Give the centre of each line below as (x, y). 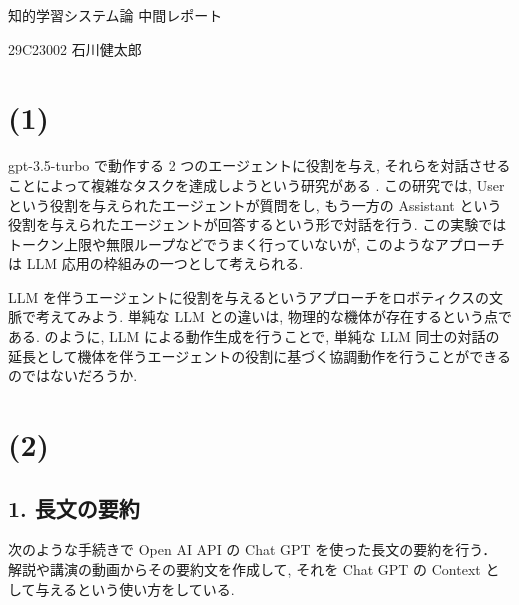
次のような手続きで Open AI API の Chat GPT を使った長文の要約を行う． (252, 549)
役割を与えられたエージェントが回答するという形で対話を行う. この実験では (257, 224)
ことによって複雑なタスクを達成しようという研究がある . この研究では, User (256, 184)
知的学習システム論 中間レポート (115, 15)
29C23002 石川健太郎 (75, 48)
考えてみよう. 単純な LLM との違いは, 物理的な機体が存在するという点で (273, 316)
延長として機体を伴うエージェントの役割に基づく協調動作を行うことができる (260, 355)
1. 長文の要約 (74, 507)
